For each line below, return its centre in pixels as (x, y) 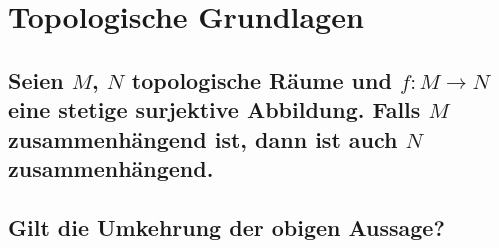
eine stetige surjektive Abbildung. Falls (214, 109)
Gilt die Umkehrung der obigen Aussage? (226, 226)
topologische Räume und (261, 79)
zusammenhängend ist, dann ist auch (203, 138)
